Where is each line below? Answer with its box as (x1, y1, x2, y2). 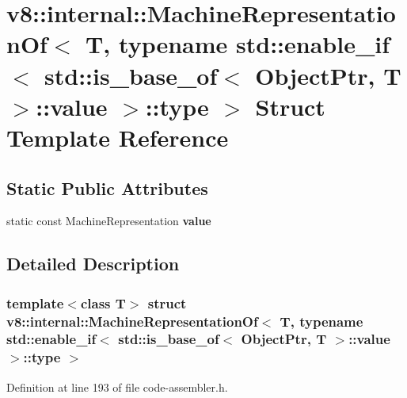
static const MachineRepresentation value (6, 212, 211, 229)
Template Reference (6, 121, 229, 153)
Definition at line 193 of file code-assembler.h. (6, 378, 228, 395)
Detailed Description (6, 251, 180, 276)
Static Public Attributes (6, 175, 208, 200)
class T (80, 293, 126, 312)
